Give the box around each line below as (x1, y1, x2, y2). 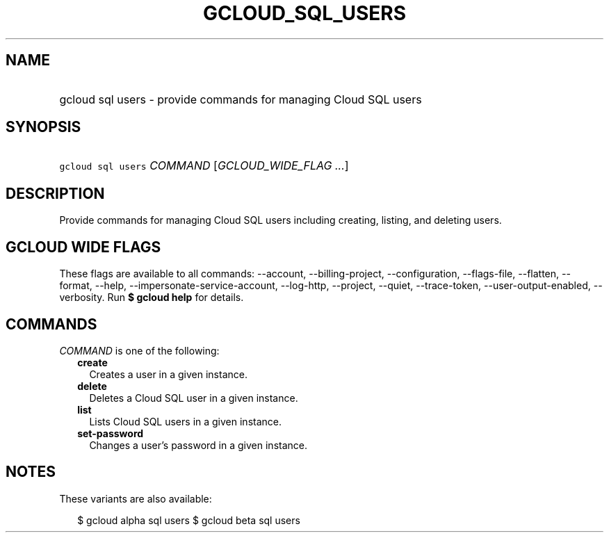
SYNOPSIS (6, 118, 81, 136)
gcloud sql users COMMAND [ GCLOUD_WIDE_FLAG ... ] (59, 158, 349, 173)
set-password (77, 427, 144, 439)
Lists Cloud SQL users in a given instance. (89, 415, 282, 427)
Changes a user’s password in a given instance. (89, 439, 307, 451)
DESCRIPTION (6, 184, 105, 202)
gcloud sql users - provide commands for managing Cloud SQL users (59, 92, 422, 106)
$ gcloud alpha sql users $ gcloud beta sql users (77, 514, 300, 526)
